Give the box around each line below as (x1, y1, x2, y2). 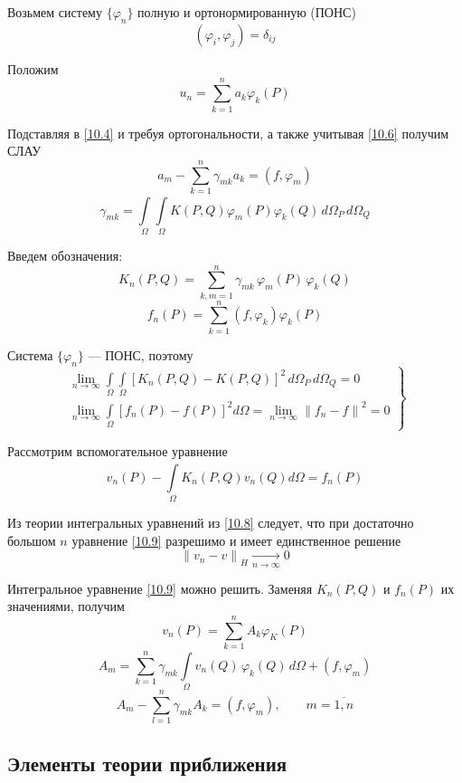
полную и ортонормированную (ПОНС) (137, 3, 356, 21)
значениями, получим (7, 597, 125, 616)
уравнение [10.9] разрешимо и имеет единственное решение (71, 530, 401, 549)
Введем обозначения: (7, 245, 123, 264)
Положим (7, 59, 59, 78)
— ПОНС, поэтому (88, 345, 193, 364)
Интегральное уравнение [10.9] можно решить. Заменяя (7, 578, 313, 597)
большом (7, 530, 56, 549)
